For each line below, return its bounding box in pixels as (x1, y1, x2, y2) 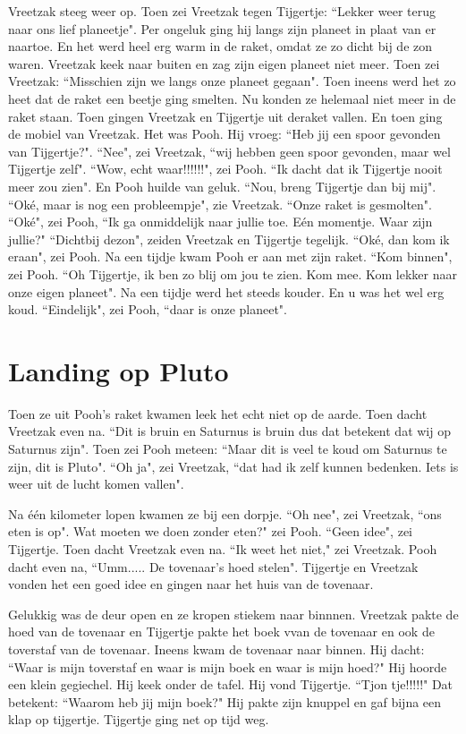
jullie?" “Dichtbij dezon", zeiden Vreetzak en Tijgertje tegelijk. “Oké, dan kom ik (8, 229, 450, 248)
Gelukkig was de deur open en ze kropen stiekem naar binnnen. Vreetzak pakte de (8, 604, 459, 623)
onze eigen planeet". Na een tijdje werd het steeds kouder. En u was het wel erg (8, 282, 445, 301)
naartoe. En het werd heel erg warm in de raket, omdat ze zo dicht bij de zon (8, 37, 433, 55)
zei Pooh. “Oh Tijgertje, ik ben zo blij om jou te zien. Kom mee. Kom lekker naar (8, 264, 457, 283)
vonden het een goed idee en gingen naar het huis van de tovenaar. (8, 575, 374, 593)
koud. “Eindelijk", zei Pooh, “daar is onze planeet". (8, 300, 288, 319)
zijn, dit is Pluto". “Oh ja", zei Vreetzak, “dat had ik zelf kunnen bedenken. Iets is (8, 457, 459, 475)
